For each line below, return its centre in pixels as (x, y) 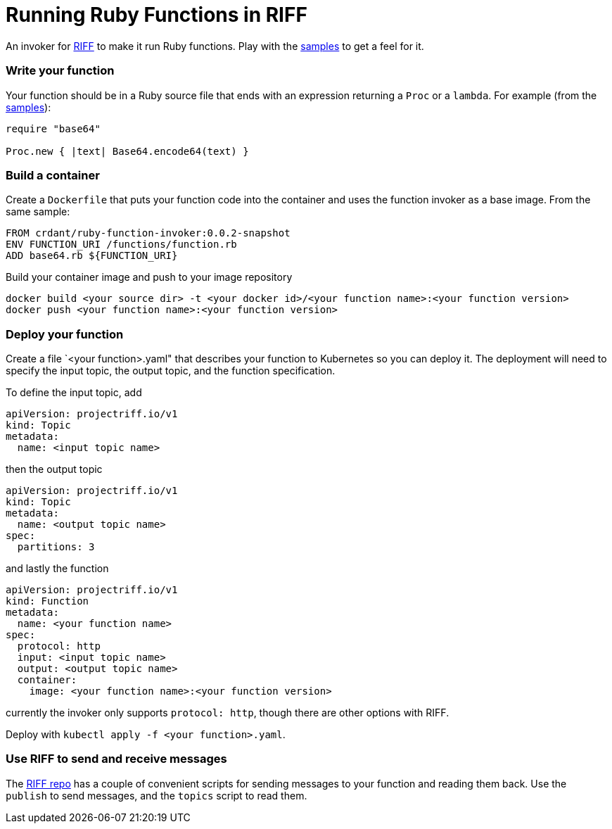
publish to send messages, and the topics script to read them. (157, 795)
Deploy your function (65, 334)
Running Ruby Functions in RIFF (157, 15)
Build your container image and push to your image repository (149, 277)
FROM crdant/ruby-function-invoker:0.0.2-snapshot (148, 233)
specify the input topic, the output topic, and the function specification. (171, 371)
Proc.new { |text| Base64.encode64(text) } (127, 151)
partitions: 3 (56, 547)
